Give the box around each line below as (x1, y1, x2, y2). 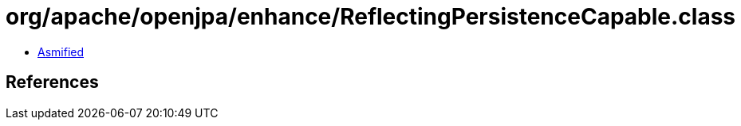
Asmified (37, 44, 85, 59)
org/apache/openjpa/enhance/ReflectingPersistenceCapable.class (6, 3, 736, 30)
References (6, 72, 99, 93)
